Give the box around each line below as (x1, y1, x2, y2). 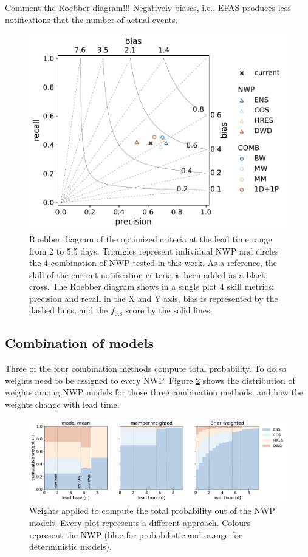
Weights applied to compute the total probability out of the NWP (29, 504, 275, 517)
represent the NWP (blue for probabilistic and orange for (29, 528, 242, 541)
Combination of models (5, 333, 154, 352)
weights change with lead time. (5, 398, 120, 411)
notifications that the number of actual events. (5, 13, 178, 26)
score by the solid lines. (125, 304, 213, 316)
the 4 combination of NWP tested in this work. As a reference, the (29, 256, 278, 269)
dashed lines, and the (29, 304, 108, 316)
